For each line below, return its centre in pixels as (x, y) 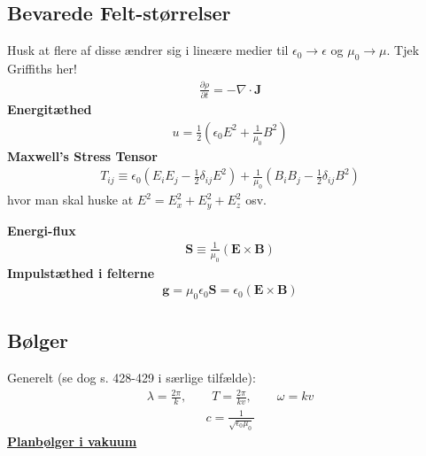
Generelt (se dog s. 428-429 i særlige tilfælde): (132, 378)
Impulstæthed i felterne (81, 272)
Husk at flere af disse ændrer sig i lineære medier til (148, 50)
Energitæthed (50, 109)
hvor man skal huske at (70, 200)
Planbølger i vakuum (72, 441)
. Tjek (403, 50)
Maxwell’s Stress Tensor (82, 155)
